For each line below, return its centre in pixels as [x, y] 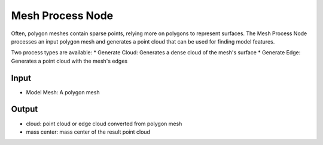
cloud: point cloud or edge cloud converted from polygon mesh [104, 124]
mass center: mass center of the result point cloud [88, 132]
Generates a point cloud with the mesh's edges [69, 61]
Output [25, 109]
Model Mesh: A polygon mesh [63, 92]
